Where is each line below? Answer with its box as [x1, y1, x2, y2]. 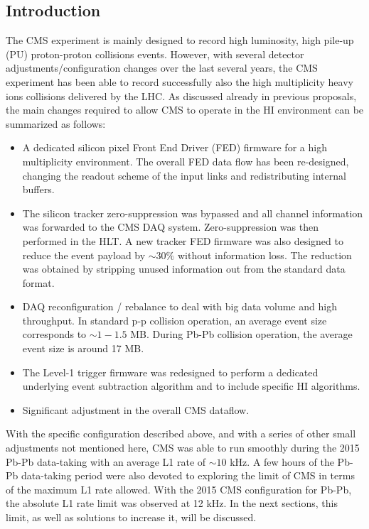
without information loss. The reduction [177, 247, 352, 262]
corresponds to [22, 327, 87, 342]
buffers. [22, 182, 55, 197]
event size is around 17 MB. [22, 341, 144, 356]
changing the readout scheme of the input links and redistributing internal [22, 168, 346, 182]
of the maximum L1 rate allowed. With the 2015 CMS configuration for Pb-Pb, [6, 481, 352, 496]
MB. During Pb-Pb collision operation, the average [130, 327, 353, 342]
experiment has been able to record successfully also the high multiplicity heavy [6, 74, 353, 89]
